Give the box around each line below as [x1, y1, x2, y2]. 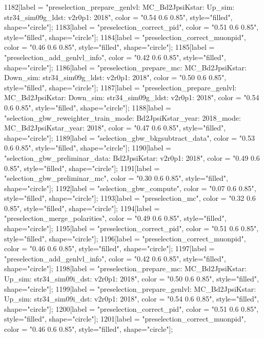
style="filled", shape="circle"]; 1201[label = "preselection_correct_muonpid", [4, 313, 246, 324]
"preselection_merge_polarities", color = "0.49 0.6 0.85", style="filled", [4, 213, 227, 223]
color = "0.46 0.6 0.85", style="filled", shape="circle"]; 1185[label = [4, 42, 215, 52]
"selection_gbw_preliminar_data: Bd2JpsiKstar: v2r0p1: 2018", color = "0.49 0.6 [4, 152, 260, 163]
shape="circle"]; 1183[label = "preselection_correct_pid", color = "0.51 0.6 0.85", [4, 22, 259, 32]
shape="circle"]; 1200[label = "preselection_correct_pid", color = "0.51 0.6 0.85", [4, 303, 259, 314]
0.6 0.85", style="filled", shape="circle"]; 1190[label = [4, 142, 171, 153]
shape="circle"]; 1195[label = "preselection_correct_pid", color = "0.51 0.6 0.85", [4, 223, 259, 234]
